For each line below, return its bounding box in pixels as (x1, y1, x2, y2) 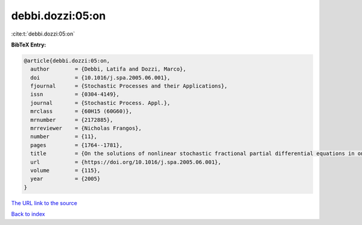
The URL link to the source (11, 199, 78, 206)
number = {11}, (30, 133, 98, 140)
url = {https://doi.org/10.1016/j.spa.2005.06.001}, (30, 159, 221, 165)
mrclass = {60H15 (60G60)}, (30, 108, 133, 115)
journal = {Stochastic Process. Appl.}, (30, 100, 171, 106)
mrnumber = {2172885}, (30, 116, 113, 123)
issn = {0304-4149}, (30, 91, 120, 98)
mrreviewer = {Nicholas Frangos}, (30, 125, 142, 132)
